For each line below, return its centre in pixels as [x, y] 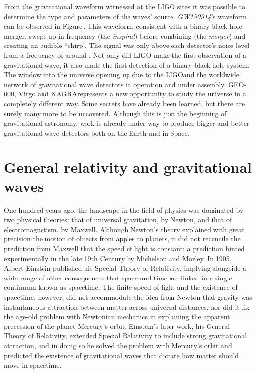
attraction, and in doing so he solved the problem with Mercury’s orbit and [118, 345]
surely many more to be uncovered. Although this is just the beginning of [115, 113]
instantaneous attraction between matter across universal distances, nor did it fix [127, 306]
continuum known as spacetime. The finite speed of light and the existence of [121, 287]
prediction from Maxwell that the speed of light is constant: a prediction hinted [124, 248]
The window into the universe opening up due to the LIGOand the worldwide [122, 74]
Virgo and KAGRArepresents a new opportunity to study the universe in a [132, 94]
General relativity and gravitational [128, 166]
